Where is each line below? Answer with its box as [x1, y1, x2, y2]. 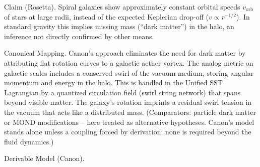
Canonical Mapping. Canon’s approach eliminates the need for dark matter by [4, 48, 246, 58]
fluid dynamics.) [4, 136, 54, 146]
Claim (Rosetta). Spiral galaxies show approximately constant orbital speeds [4, 2, 240, 12]
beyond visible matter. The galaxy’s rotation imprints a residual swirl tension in [4, 97, 252, 107]
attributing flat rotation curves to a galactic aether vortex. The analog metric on [4, 57, 253, 68]
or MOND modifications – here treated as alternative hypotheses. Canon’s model [4, 116, 254, 127]
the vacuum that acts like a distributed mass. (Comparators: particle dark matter [4, 106, 256, 117]
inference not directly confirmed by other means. [4, 31, 154, 41]
